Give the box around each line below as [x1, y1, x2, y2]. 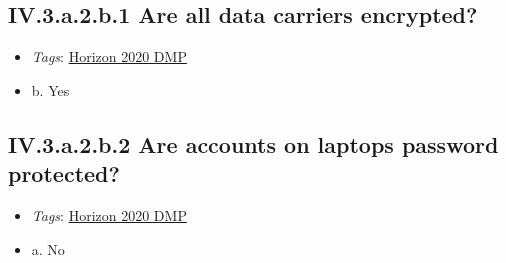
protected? [8, 158, 120, 189]
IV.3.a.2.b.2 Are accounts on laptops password [8, 128, 499, 159]
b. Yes [31, 79, 70, 100]
